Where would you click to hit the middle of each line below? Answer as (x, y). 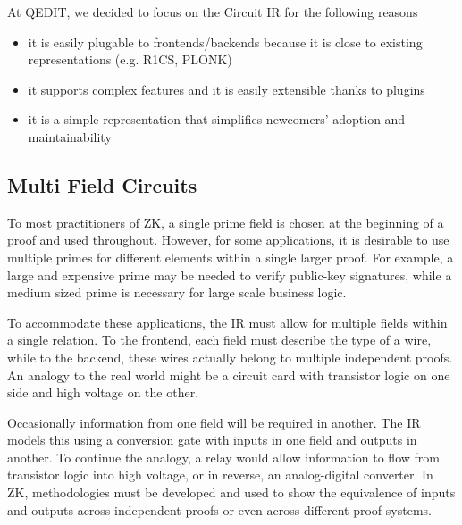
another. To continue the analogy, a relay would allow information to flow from (223, 457)
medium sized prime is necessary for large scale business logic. (177, 292)
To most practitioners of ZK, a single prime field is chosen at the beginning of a (226, 222)
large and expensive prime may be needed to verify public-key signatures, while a (230, 275)
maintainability (70, 136)
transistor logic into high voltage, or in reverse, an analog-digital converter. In (220, 475)
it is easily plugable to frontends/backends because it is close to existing (225, 42)
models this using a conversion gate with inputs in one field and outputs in (212, 440)
